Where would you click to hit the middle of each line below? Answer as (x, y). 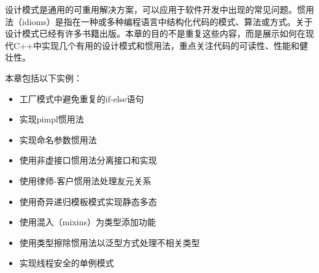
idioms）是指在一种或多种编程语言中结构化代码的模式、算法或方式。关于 (167, 21)
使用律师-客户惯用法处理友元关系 (85, 180)
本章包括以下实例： (44, 77)
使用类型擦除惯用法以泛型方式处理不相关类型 (110, 242)
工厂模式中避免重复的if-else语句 (82, 98)
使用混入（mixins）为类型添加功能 (87, 222)
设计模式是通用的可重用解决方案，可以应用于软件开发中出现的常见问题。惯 (155, 9)
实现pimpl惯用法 (52, 119)
